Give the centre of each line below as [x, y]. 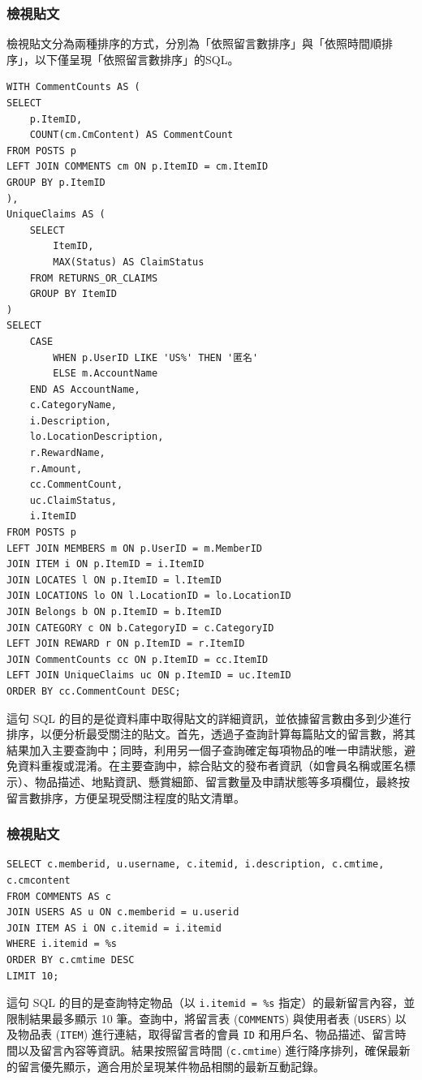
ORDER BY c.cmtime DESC [71, 960]
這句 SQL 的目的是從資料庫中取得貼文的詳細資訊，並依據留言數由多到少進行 [209, 718]
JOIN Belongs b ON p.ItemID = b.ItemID [114, 612]
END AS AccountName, [85, 389]
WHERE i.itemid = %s [62, 944]
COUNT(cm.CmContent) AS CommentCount [131, 135]
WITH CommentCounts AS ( [73, 87]
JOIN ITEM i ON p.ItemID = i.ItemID [105, 564]
